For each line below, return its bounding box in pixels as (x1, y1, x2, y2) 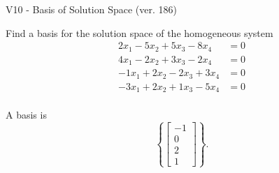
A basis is (6, 107, 47, 122)
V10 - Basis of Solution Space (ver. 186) (6, 2, 177, 16)
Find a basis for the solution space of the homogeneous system (6, 25, 273, 40)
